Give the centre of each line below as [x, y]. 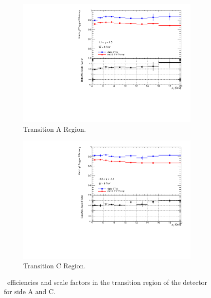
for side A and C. [30, 291]
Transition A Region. [55, 129]
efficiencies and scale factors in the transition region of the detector [107, 282]
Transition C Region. [55, 265]
